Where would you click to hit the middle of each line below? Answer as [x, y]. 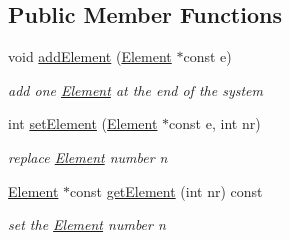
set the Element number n [87, 224]
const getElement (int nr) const [166, 190]
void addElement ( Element [90, 56]
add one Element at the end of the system [135, 89]
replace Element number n [88, 156]
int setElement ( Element [83, 123]
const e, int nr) [215, 123]
